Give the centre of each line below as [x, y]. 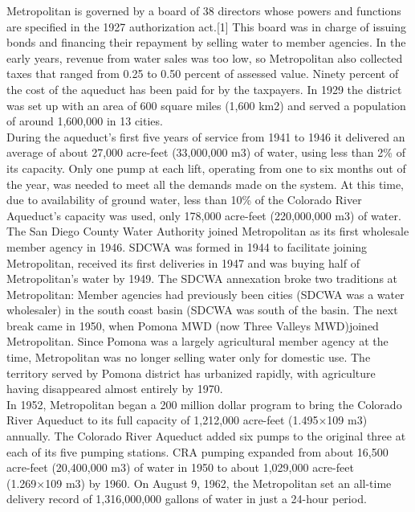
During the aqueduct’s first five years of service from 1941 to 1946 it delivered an [206, 136]
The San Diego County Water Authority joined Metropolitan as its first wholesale [208, 231]
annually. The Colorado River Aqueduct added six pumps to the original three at [206, 436]
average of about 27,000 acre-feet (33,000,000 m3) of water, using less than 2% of [206, 152]
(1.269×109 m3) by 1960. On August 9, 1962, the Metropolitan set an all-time [199, 483]
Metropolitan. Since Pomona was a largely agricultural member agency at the [197, 341]
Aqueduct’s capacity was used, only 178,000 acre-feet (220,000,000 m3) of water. [204, 215]
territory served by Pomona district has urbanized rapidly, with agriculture [191, 373]
